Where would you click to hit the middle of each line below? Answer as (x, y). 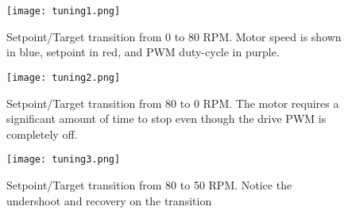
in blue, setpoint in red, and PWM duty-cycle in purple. (143, 52)
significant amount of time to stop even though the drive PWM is (166, 118)
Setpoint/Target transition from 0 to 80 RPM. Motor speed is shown (174, 36)
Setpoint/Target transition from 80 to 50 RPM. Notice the (149, 184)
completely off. (42, 134)
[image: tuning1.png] (64, 11)
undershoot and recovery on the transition (109, 200)
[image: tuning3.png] (64, 160)
